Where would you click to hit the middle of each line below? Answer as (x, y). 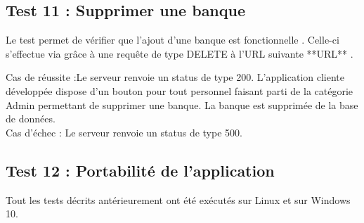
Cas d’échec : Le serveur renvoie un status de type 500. (124, 132)
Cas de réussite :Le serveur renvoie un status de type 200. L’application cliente (175, 77)
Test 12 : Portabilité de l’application (140, 170)
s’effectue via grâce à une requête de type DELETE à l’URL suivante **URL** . (180, 53)
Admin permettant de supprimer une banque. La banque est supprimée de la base (182, 104)
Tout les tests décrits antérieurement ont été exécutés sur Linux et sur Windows (178, 199)
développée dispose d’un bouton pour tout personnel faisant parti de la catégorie (180, 90)
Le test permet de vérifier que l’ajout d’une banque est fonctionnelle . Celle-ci (173, 40)
